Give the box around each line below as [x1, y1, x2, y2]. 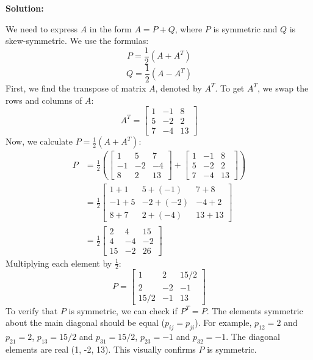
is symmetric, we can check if [68, 304, 178, 317]
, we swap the [257, 81, 309, 94]
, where [174, 22, 203, 35]
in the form [89, 22, 132, 35]
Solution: [5, 2, 44, 14]
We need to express [5, 22, 78, 35]
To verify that [5, 304, 58, 317]
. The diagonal [226, 329, 280, 342]
